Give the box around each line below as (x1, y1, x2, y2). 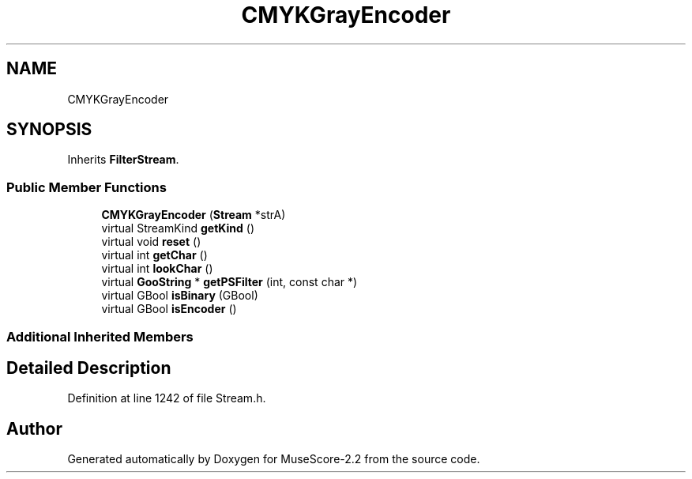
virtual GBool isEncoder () (101, 302, 237, 316)
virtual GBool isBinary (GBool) (101, 289, 258, 303)
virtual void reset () (101, 235, 201, 249)
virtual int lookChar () (101, 262, 213, 276)
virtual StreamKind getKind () (101, 221, 255, 236)
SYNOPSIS (6, 119, 92, 140)
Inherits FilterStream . (67, 153, 179, 167)
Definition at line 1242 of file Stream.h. (67, 391, 266, 405)
